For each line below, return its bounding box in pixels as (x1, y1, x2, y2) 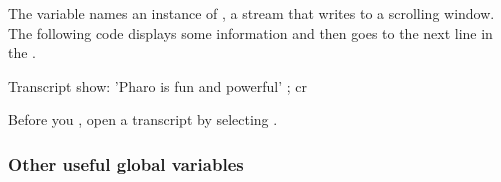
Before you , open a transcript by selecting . (8, 109, 278, 130)
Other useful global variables (8, 151, 244, 176)
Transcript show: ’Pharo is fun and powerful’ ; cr (8, 75, 307, 96)
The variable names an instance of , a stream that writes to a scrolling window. (8, 3, 495, 23)
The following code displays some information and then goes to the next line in (8, 22, 493, 43)
